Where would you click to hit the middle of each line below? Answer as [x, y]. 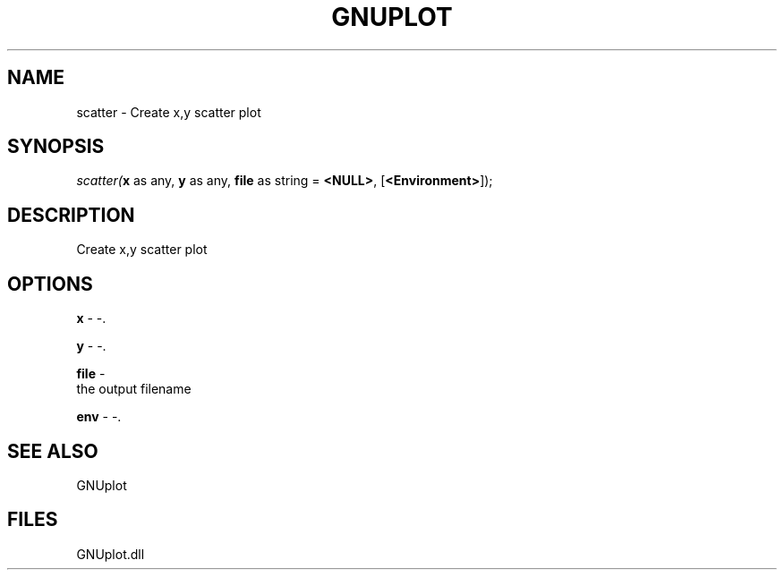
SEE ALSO [53, 451]
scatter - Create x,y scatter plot [169, 112]
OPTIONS [50, 284]
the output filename [134, 389]
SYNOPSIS [56, 147]
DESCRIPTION [71, 215]
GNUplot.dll [111, 554]
